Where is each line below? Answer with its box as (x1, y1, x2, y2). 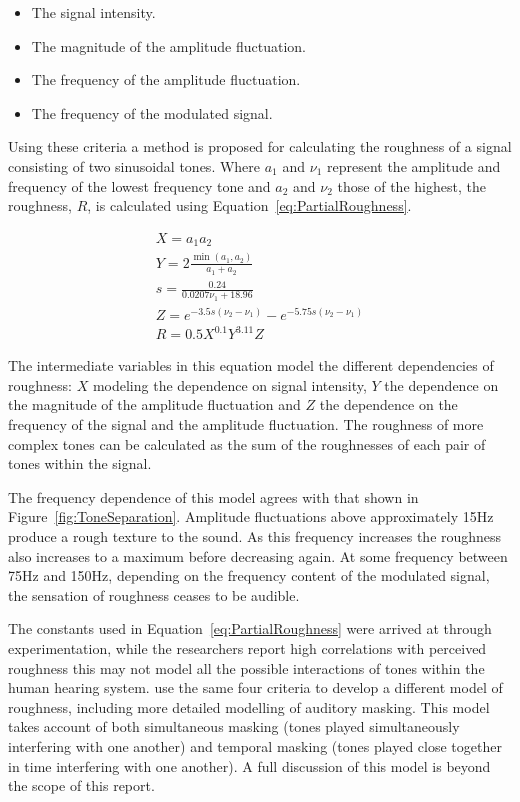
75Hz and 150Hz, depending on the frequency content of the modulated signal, (8, 565, 490, 586)
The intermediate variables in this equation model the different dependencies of (8, 355, 494, 376)
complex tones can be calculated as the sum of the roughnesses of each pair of (8, 433, 486, 454)
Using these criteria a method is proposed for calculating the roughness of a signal (8, 136, 512, 157)
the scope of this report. (8, 775, 155, 796)
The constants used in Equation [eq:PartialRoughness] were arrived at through (8, 618, 492, 639)
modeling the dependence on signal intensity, (92, 374, 367, 395)
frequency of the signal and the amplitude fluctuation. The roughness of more (8, 414, 484, 435)
